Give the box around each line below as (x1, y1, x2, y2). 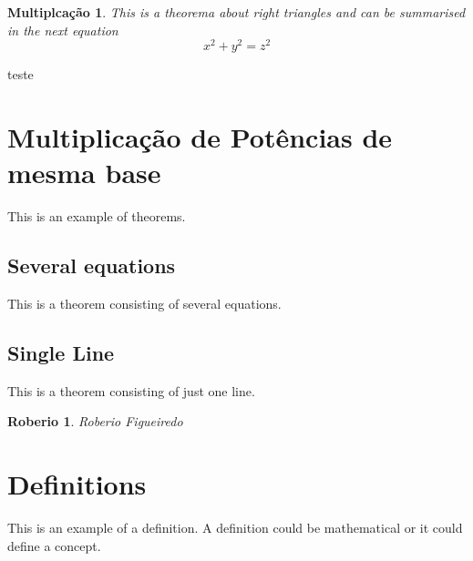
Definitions (7, 465, 147, 503)
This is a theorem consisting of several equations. (7, 293, 282, 312)
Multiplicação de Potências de (7, 118, 393, 156)
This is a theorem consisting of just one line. (7, 381, 255, 400)
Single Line (7, 338, 115, 366)
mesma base (7, 154, 161, 191)
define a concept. (7, 535, 101, 555)
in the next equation (7, 20, 118, 39)
